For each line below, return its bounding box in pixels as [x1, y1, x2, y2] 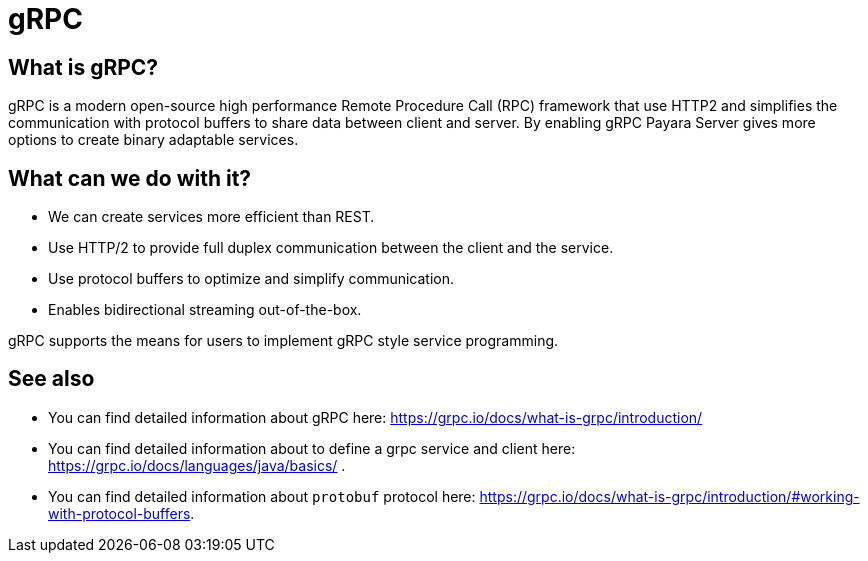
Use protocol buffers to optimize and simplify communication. [48, 270, 455, 288]
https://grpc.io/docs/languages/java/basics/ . [48, 456, 346, 474]
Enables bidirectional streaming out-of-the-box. [48, 301, 362, 319]
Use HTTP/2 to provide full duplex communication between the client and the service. [48, 239, 614, 257]
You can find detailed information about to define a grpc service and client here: [48, 439, 576, 457]
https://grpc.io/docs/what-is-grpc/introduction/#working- [479, 487, 860, 505]
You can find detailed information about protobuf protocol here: [48, 487, 476, 505]
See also [8, 366, 95, 392]
